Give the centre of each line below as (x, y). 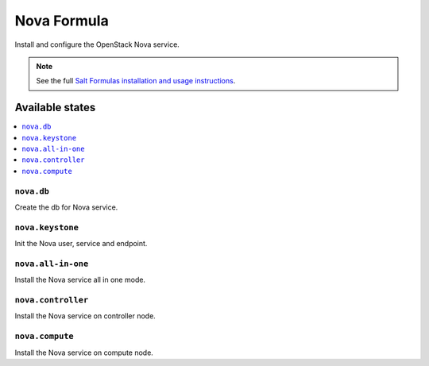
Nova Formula (62, 21)
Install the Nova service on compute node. (84, 353)
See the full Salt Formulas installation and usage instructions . (136, 81)
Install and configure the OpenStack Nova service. (97, 44)
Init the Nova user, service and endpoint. (81, 244)
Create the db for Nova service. (66, 207)
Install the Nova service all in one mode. (80, 280)
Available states (55, 108)
